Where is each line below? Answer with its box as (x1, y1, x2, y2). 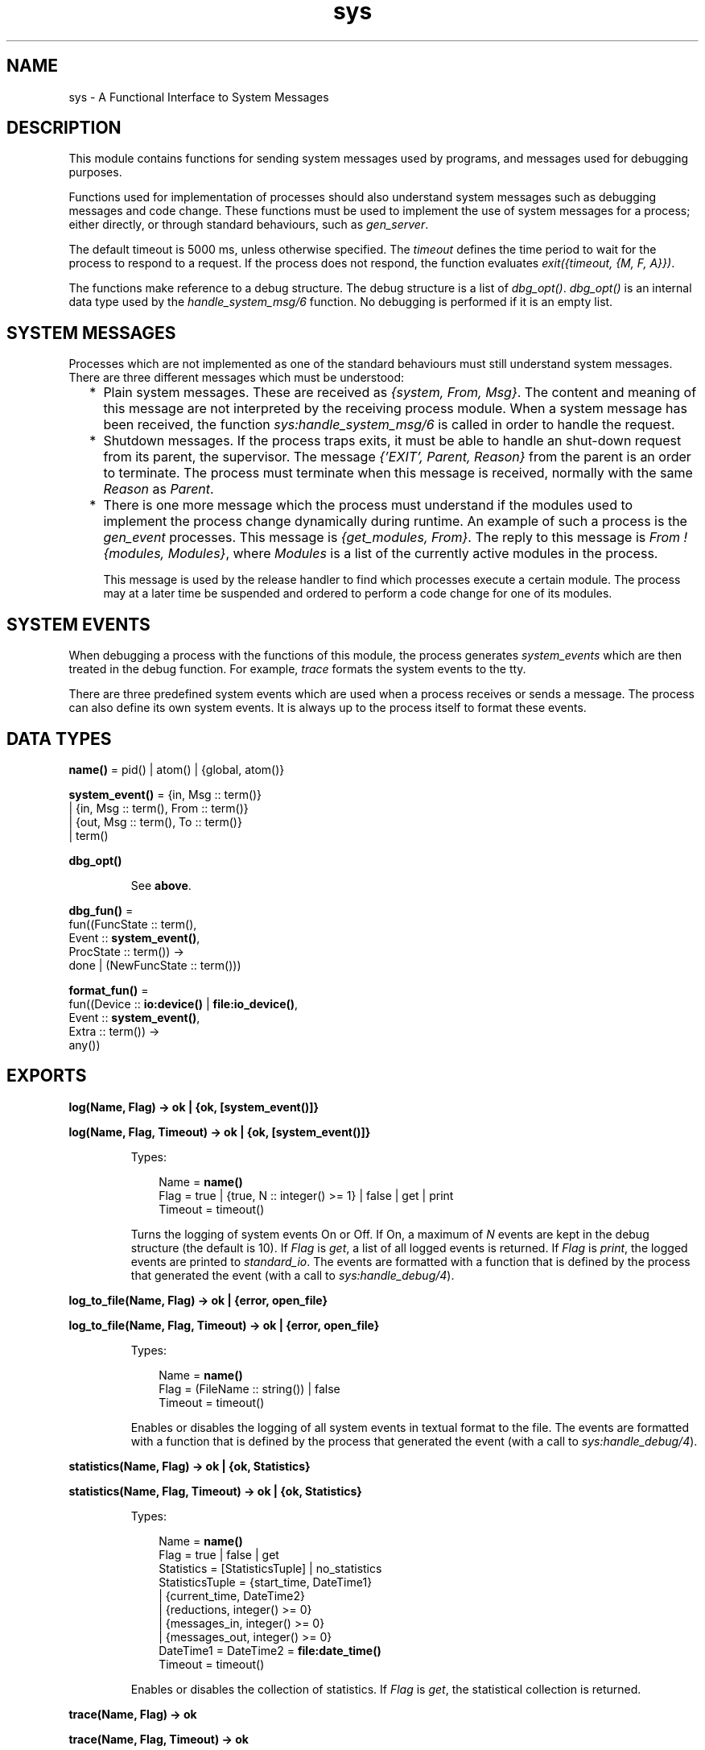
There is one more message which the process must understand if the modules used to (103, 497, 633, 514)
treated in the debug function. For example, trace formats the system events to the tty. (68, 662, 526, 676)
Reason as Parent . (103, 481, 214, 498)
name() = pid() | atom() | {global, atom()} (68, 762, 285, 776)
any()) (68, 1037, 101, 1052)
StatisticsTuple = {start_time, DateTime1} (159, 1574, 373, 1589)
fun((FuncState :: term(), (68, 916, 197, 931)
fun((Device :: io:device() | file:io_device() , (68, 996, 299, 1011)
